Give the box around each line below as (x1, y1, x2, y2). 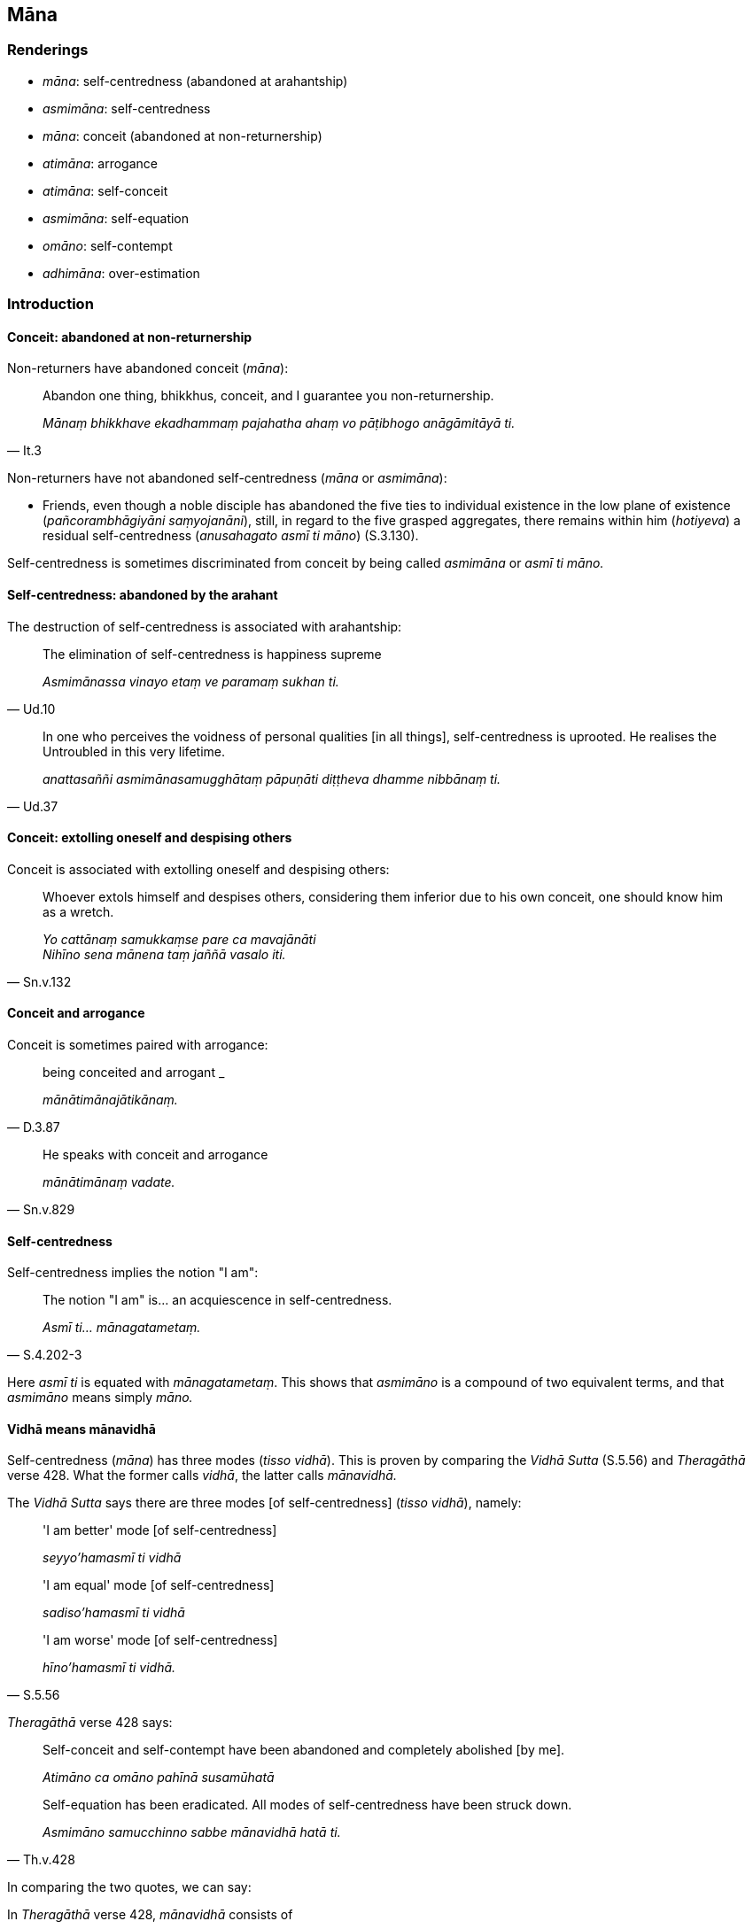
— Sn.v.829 (7, 1202, 75, 1218)
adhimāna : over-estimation (43, 265, 200, 281)
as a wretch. (43, 903, 114, 919)
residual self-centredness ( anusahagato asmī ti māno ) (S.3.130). (43, 528, 419, 544)
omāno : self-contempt (43, 237, 173, 253)
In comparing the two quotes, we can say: (7, 1879, 252, 1895)
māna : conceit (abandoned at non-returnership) (43, 128, 322, 143)
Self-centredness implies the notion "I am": (7, 1265, 259, 1281)
